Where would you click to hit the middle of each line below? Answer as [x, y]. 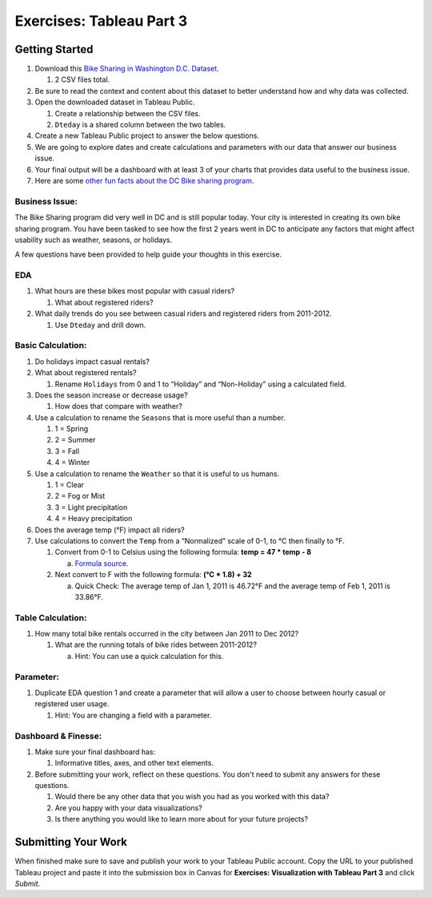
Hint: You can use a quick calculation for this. [149, 656]
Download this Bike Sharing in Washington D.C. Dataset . [127, 69]
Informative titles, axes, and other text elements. [134, 763]
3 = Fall [67, 451]
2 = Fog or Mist [80, 496]
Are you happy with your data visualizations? [129, 808]
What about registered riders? [104, 302]
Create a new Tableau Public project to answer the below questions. [147, 135]
